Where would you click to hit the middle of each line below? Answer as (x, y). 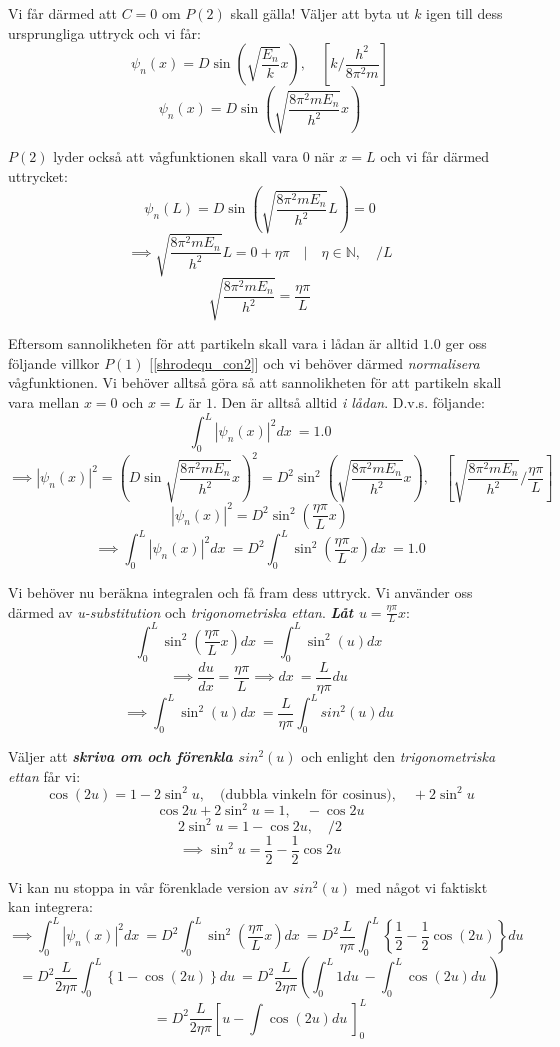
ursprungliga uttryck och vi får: (104, 32)
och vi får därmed (435, 156)
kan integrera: (50, 906)
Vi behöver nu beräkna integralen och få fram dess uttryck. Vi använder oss (240, 591)
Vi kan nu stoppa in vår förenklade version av (148, 886)
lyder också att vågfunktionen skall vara (175, 156)
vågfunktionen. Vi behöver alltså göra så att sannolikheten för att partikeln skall (255, 382)
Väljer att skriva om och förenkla (120, 756)
